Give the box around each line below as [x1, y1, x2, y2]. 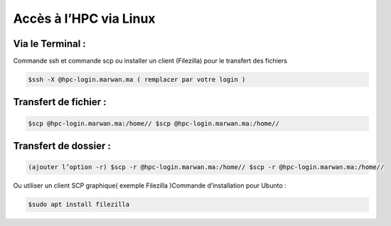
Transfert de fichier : [13, 96, 107, 108]
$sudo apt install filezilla [28, 200, 130, 209]
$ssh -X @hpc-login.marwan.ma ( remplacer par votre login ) [28, 75, 246, 84]
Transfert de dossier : [13, 140, 112, 152]
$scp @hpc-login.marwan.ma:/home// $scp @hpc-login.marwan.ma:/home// [28, 119, 280, 127]
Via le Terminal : [13, 38, 87, 50]
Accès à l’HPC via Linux [13, 11, 156, 26]
